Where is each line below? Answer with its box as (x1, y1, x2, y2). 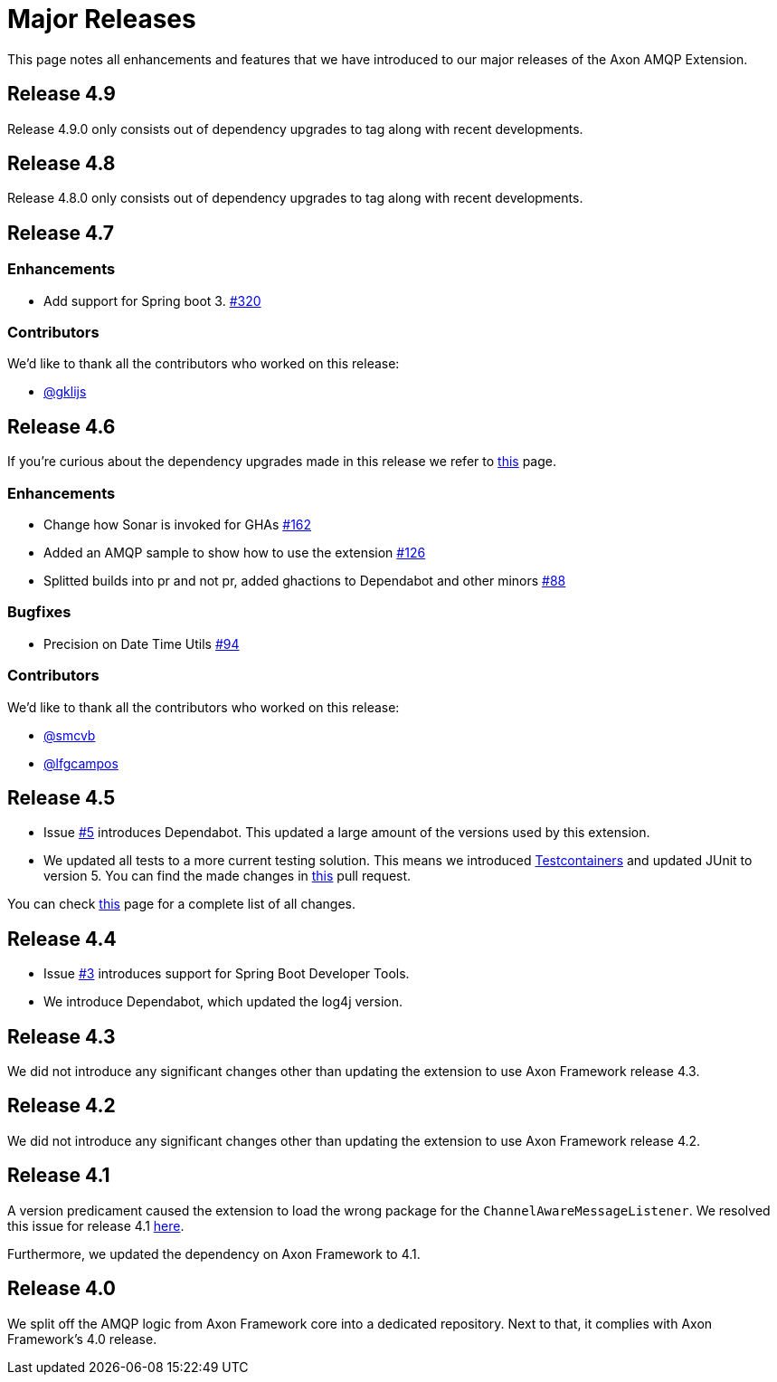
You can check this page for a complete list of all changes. (7, 896, 356, 912)
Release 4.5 (7, 786, 116, 809)
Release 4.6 (7, 415, 116, 438)
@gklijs (43, 384, 87, 400)
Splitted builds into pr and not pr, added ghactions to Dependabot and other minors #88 (43, 573, 566, 588)
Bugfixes (7, 603, 71, 622)
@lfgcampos (43, 755, 118, 771)
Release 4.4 (7, 927, 117, 950)
